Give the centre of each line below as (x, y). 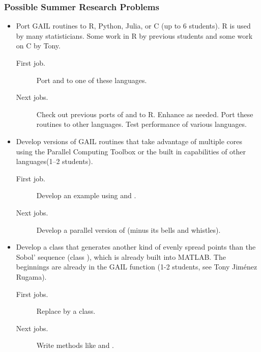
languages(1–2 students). (54, 161)
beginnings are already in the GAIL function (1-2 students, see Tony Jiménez (137, 267)
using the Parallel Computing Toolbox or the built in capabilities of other (131, 151)
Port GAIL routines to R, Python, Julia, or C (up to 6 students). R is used (133, 26)
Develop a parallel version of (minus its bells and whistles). (128, 229)
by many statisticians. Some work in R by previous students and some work (134, 35)
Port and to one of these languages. (92, 80)
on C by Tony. (38, 46)
